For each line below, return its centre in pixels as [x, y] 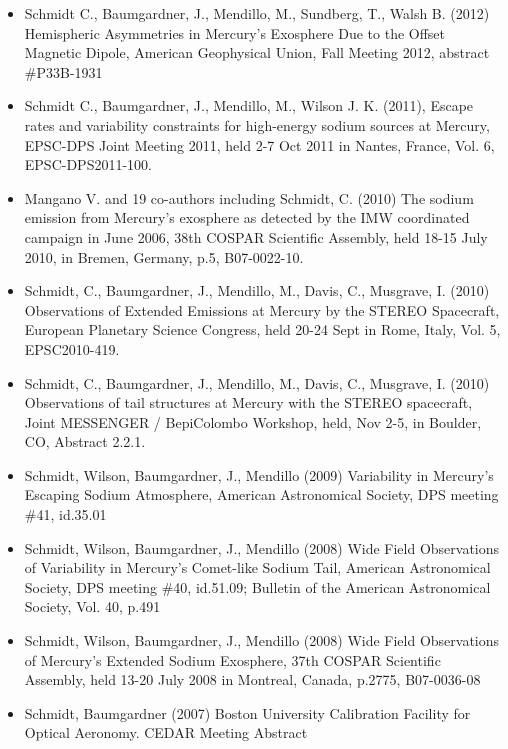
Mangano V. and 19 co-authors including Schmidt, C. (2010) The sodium [249, 197]
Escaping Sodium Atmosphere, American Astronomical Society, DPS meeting [261, 494]
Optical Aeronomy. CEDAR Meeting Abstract [166, 732]
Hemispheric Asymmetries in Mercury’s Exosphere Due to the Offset [235, 32]
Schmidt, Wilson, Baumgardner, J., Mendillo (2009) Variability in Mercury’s [259, 474]
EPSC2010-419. [72, 348]
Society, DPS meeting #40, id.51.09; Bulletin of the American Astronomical [257, 586]
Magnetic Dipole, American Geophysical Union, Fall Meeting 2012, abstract [257, 52]
